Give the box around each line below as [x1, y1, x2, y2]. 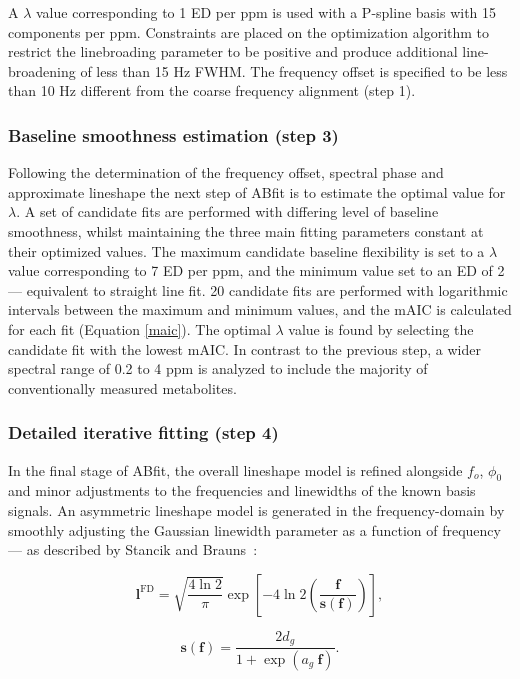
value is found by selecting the [288, 318, 474, 339]
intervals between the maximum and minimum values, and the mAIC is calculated [8, 299, 512, 320]
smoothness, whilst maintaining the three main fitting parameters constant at [8, 220, 484, 241]
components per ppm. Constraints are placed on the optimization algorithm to [8, 21, 490, 42]
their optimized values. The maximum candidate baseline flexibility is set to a [8, 240, 485, 261]
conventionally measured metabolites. [8, 377, 237, 398]
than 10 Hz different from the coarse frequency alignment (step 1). [8, 80, 416, 101]
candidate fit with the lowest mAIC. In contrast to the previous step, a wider [8, 338, 481, 359]
